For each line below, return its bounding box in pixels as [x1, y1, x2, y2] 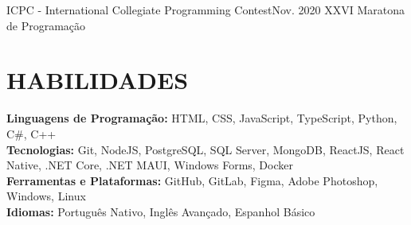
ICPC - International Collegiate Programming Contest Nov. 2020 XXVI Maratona [6, 2, 405, 17]
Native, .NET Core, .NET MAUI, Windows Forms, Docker [6, 157, 293, 173]
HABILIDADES [6, 64, 189, 96]
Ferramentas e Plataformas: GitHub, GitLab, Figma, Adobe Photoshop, [6, 172, 378, 188]
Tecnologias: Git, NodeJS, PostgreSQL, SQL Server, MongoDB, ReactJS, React [6, 141, 405, 157]
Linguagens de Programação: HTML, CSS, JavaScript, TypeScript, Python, [6, 110, 397, 126]
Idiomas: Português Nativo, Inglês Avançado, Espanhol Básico [6, 203, 315, 219]
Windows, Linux [6, 188, 86, 204]
